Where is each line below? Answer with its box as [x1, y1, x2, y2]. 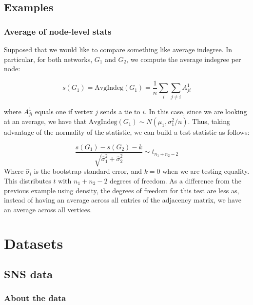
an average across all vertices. [4, 204, 92, 214]
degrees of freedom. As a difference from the [110, 175, 241, 185]
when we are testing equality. [162, 166, 250, 176]
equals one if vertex [35, 106, 93, 116]
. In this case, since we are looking [145, 106, 247, 116]
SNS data [4, 266, 53, 282]
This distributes [4, 175, 51, 185]
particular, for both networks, [4, 54, 93, 64]
